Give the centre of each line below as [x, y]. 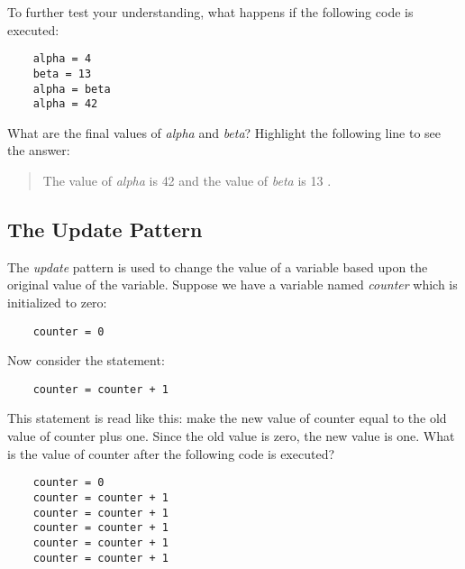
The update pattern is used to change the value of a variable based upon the [218, 266]
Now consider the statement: [86, 360]
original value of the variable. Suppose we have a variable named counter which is [232, 284]
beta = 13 [62, 73]
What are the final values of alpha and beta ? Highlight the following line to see [224, 132]
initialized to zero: [57, 302]
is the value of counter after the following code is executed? [171, 453]
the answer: [39, 150]
